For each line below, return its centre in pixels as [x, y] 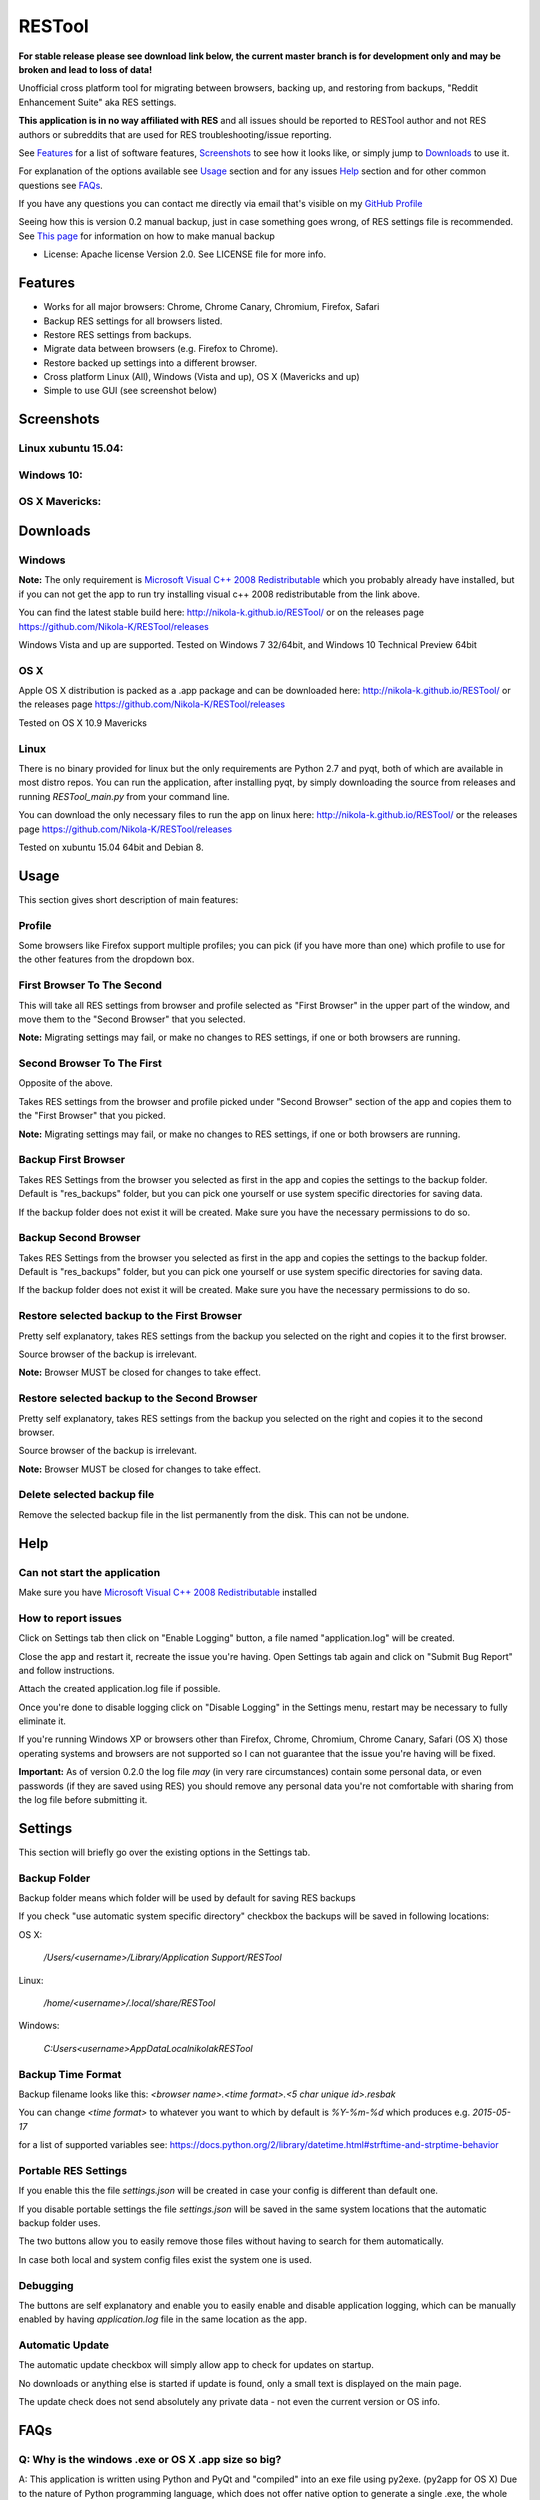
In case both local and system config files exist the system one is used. [165, 2259]
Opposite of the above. [66, 1083]
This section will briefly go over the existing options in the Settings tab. [164, 1852]
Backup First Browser [71, 1160]
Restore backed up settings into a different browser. [150, 362]
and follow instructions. [66, 1670]
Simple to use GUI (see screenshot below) [130, 391]
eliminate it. [42, 1721]
